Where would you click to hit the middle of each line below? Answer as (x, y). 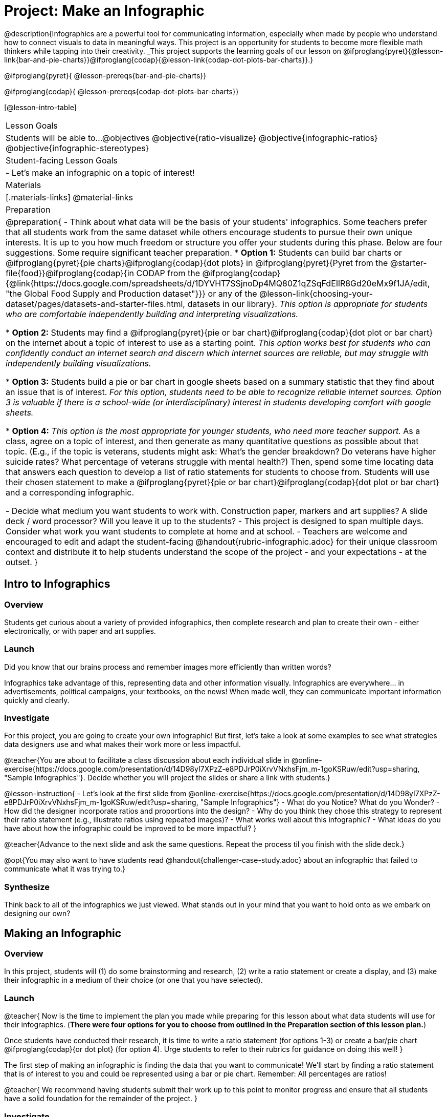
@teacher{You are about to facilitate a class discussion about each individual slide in (147, 760)
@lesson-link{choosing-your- (316, 293)
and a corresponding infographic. (70, 492)
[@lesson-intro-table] (40, 107)
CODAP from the (168, 273)
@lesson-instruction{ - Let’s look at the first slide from (95, 794)
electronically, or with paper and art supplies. (80, 631)
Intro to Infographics (57, 584)
